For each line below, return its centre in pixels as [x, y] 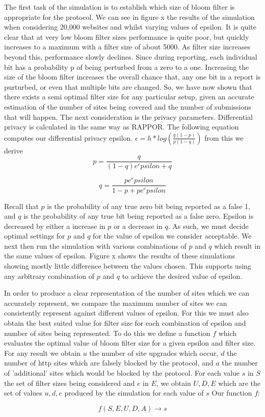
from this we [224, 137]
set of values [23, 393]
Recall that [21, 206]
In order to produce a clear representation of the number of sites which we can [127, 293]
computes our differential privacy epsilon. [69, 137]
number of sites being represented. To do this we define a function [107, 333]
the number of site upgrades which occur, [154, 353]
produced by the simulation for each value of [134, 393]
